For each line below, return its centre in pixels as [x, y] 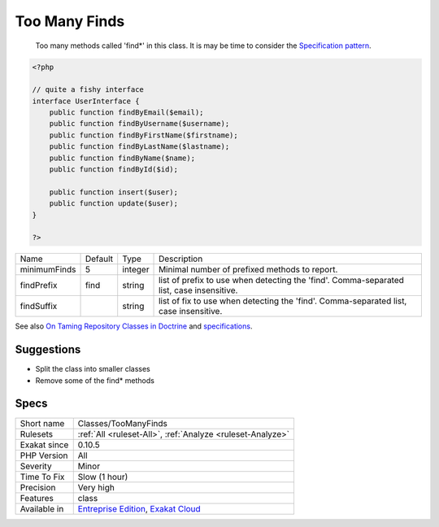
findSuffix [39, 307]
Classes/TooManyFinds [123, 423]
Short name [42, 423]
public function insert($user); [114, 192]
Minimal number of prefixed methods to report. [248, 270]
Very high [96, 487]
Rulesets [36, 433]
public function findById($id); [114, 170]
